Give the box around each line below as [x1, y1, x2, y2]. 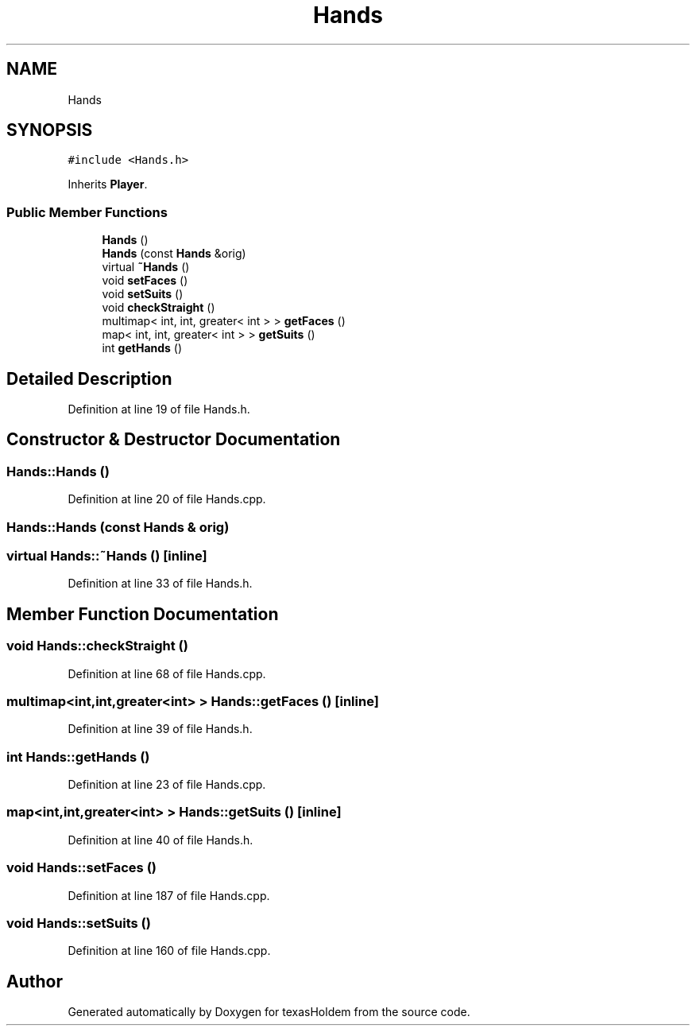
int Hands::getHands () [6, 748, 150, 765]
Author [6, 971, 63, 991]
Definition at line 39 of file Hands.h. [68, 722, 253, 736]
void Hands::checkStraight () [6, 638, 188, 654]
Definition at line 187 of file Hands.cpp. [68, 888, 270, 902]
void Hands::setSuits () [6, 914, 151, 931]
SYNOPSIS [6, 120, 93, 141]
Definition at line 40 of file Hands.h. [68, 832, 253, 847]
